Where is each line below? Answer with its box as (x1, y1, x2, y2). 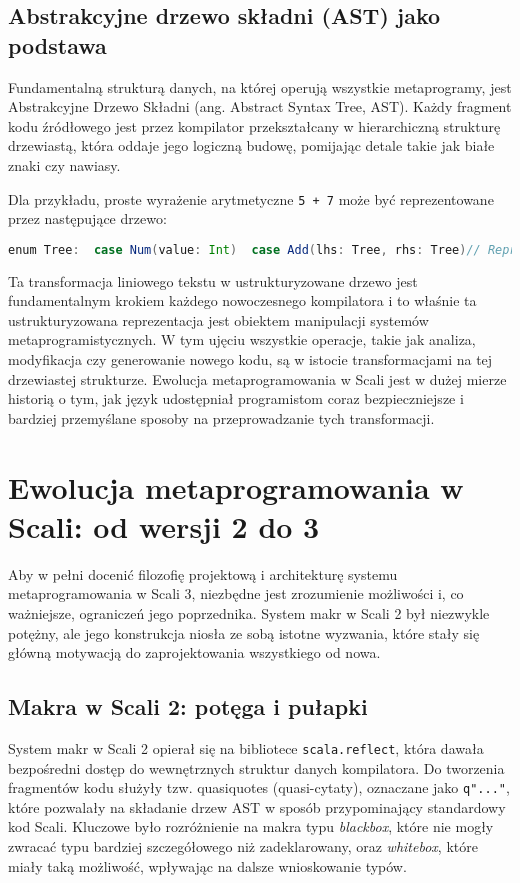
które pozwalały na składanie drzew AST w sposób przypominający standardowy (8, 796, 506, 817)
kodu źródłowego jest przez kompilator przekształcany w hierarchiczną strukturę (8, 115, 501, 136)
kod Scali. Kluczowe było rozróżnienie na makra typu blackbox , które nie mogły (8, 816, 494, 837)
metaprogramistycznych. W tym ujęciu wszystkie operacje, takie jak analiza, (8, 329, 476, 350)
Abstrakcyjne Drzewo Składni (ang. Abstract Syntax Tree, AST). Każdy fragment (8, 96, 512, 117)
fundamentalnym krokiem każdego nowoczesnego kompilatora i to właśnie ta (8, 290, 477, 311)
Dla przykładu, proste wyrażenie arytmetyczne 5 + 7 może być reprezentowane (8, 188, 494, 209)
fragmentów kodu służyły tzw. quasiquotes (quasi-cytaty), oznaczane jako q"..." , (8, 777, 510, 798)
